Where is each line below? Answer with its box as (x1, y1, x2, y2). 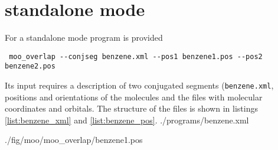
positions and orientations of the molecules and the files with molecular (5, 90, 263, 103)
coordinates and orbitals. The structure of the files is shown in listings (5, 102, 258, 115)
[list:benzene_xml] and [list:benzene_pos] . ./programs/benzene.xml (5, 113, 249, 126)
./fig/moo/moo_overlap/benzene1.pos (5, 133, 143, 146)
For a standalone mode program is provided (5, 31, 163, 44)
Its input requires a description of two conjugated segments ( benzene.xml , (5, 79, 274, 92)
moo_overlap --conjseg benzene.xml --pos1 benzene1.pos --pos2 (9, 52, 263, 61)
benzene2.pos (5, 62, 55, 71)
